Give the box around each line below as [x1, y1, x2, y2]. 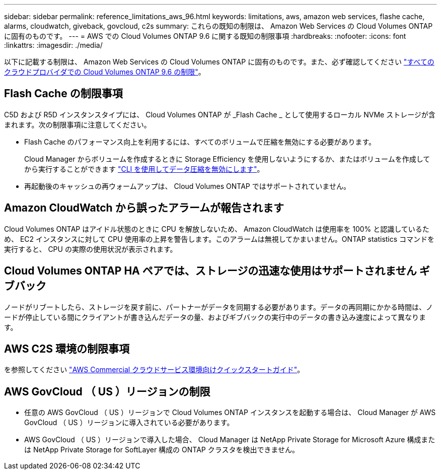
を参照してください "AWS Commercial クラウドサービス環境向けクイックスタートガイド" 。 [4, 365, 305, 374]
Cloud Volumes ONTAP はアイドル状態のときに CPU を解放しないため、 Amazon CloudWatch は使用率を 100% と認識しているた [4, 224, 429, 233]
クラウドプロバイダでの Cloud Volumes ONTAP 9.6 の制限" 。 [4, 67, 205, 76]
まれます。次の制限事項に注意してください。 [4, 120, 151, 129]
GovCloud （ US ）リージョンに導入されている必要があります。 [24, 418, 234, 427]
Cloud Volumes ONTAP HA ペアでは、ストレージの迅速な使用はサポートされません [4, 264, 417, 278]
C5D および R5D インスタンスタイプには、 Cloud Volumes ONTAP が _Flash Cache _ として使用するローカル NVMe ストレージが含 [4, 110, 435, 119]
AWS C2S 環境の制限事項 [4, 342, 130, 355]
